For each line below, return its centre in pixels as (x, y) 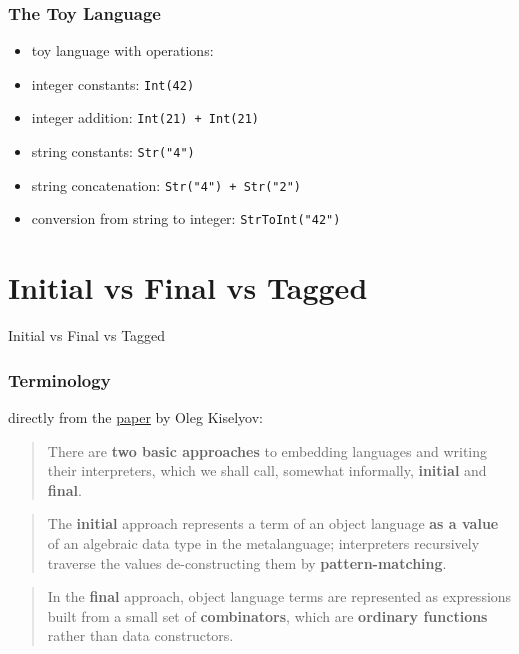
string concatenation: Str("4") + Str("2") (166, 184)
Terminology (59, 379)
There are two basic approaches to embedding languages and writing (267, 450)
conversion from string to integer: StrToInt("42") (186, 218)
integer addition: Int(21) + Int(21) (145, 117)
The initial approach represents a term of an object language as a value (273, 523)
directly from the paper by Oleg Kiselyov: (135, 417)
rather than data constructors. (140, 635)
